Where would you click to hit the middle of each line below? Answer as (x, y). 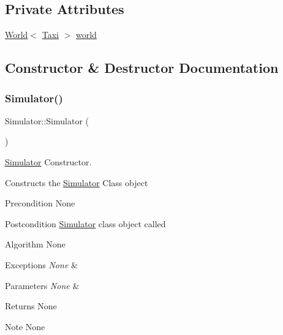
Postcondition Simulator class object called (85, 223)
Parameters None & (42, 285)
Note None (25, 326)
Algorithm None (35, 244)
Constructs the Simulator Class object (77, 182)
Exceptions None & (41, 264)
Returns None (31, 306)
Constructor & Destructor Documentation (142, 68)
